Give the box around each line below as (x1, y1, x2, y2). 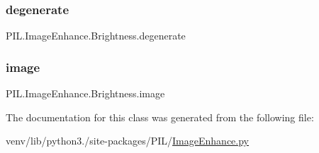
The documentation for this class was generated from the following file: (6, 109, 314, 124)
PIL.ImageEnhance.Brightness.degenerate (6, 28, 186, 43)
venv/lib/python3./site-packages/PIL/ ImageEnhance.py (6, 133, 249, 148)
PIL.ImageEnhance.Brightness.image (6, 86, 165, 101)
